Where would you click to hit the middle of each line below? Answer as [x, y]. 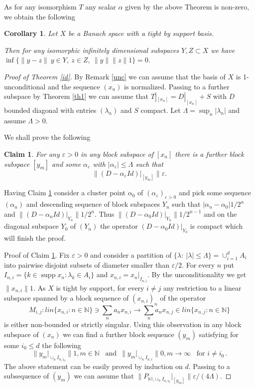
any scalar [101, 6]
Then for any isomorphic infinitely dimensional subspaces [92, 50]
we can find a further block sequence [119, 334]
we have [223, 50]
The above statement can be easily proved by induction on [93, 366]
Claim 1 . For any [32, 154]
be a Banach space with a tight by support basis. [141, 33]
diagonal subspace [31, 226]
